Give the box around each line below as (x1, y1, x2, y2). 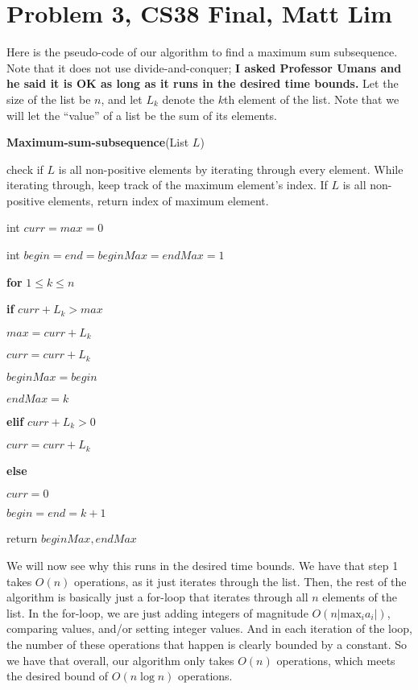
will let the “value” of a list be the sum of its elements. (6, 106, 277, 123)
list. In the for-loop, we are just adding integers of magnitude (6, 604, 308, 621)
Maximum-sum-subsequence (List (6, 134, 189, 151)
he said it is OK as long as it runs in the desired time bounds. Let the (6, 75, 399, 92)
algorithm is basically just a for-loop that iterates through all (6, 589, 308, 605)
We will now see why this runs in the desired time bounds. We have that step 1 (6, 556, 399, 573)
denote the (162, 90, 215, 107)
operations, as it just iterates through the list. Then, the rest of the (74, 572, 407, 589)
